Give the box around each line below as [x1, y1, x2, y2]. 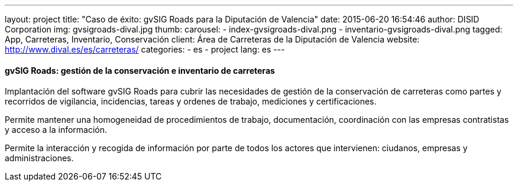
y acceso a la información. [5, 125, 108, 135]
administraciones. [5, 153, 74, 164]
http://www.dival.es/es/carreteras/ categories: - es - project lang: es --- [5, 44, 285, 54]
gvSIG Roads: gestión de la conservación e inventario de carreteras [5, 65, 275, 76]
